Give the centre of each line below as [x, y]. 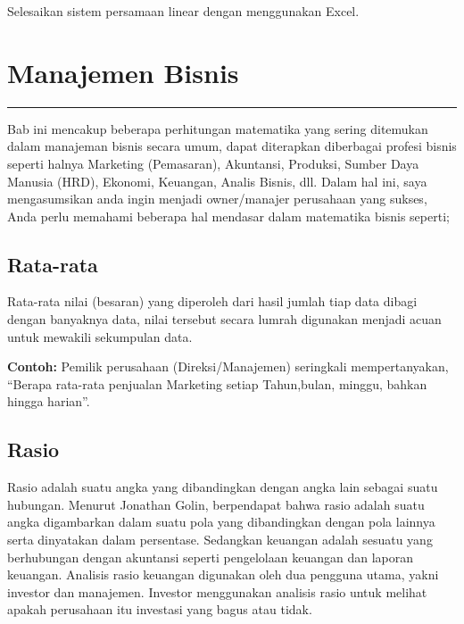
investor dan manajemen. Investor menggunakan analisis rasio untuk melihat [217, 591]
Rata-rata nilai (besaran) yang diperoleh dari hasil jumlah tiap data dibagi [212, 301]
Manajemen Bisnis [123, 72]
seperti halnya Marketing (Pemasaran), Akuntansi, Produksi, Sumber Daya [213, 163]
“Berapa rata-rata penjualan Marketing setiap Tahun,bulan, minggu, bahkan [217, 383]
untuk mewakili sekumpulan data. [100, 336]
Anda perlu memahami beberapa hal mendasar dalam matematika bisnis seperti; [228, 216]
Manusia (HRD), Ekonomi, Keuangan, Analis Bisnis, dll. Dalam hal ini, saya [217, 181]
